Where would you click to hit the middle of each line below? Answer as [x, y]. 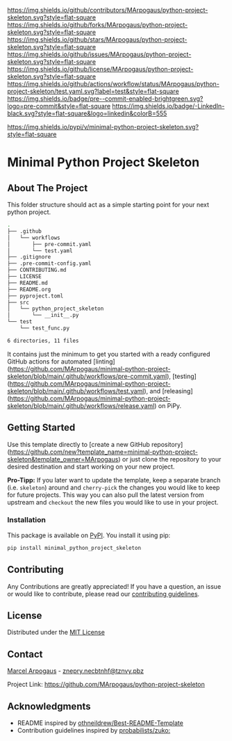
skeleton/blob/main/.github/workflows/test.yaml [76, 391]
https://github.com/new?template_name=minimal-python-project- [103, 452]
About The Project [48, 188]
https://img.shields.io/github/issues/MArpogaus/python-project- [99, 54]
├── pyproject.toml [35, 296]
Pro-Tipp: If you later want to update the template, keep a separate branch [114, 480]
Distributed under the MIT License [56, 633]
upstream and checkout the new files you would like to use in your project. [113, 502]
